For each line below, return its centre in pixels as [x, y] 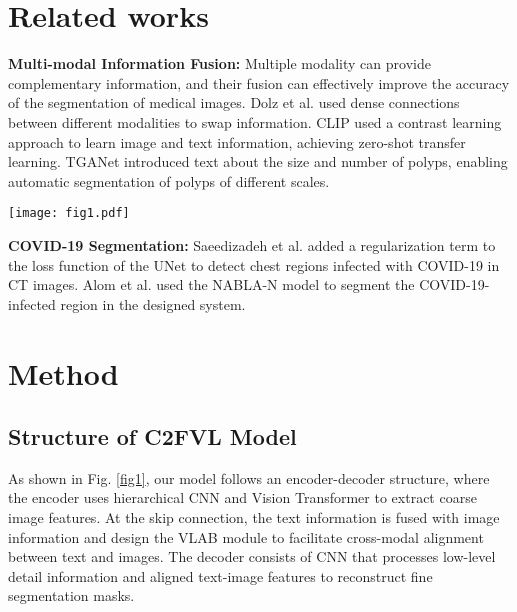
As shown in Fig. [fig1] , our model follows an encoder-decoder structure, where [249, 477]
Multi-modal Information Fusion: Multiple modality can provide [219, 63]
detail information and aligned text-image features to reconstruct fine [220, 575]
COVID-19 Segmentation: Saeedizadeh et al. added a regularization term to [252, 244]
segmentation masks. [71, 595]
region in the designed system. [153, 303]
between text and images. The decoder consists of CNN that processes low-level [252, 556]
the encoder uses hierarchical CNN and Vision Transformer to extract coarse [242, 497]
